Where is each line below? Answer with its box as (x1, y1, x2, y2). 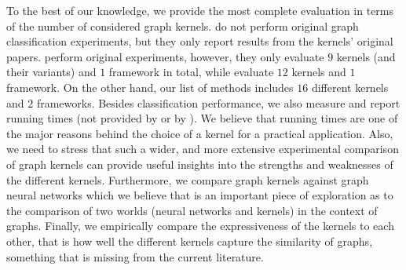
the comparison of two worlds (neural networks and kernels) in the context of (6, 202, 378, 218)
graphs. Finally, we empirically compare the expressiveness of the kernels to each (6, 217, 394, 234)
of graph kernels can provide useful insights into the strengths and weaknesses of (6, 155, 393, 172)
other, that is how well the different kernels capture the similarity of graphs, (6, 232, 373, 249)
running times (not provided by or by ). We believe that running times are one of (6, 110, 398, 126)
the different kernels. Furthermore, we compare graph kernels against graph (6, 171, 369, 188)
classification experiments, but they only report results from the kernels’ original (6, 33, 393, 49)
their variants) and (6, 64, 97, 80)
